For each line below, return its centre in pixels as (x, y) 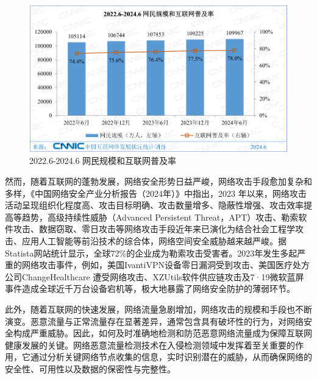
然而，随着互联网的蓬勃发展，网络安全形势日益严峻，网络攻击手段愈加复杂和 (158, 181)
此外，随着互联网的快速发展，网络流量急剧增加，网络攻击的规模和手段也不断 (158, 309)
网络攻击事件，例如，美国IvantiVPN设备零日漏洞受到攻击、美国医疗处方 (166, 265)
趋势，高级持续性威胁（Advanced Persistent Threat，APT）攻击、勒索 (160, 217)
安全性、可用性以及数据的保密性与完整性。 (90, 368)
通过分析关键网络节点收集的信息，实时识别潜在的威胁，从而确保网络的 (171, 357)
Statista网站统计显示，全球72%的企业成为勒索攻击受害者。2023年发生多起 (151, 253)
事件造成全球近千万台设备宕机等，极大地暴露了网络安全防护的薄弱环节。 (150, 289)
